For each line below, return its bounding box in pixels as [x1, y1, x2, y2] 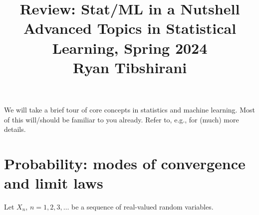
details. [4, 124, 26, 134]
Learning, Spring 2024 [52, 37, 208, 58]
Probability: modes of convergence [4, 153, 246, 173]
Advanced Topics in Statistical [23, 18, 237, 38]
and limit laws [4, 173, 103, 193]
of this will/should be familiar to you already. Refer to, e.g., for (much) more [4, 114, 239, 124]
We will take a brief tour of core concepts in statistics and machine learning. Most [4, 104, 255, 114]
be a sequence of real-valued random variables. [71, 202, 214, 212]
